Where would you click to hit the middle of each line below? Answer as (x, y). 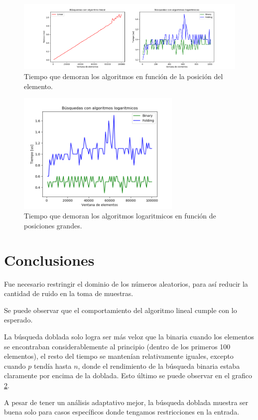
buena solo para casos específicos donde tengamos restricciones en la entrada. (122, 412)
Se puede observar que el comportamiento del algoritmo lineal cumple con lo (121, 310)
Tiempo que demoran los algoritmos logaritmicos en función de (120, 216)
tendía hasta (53, 366)
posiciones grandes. (53, 225)
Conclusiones (49, 260)
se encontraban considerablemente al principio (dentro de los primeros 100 (117, 346)
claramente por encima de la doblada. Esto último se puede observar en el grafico (128, 375)
